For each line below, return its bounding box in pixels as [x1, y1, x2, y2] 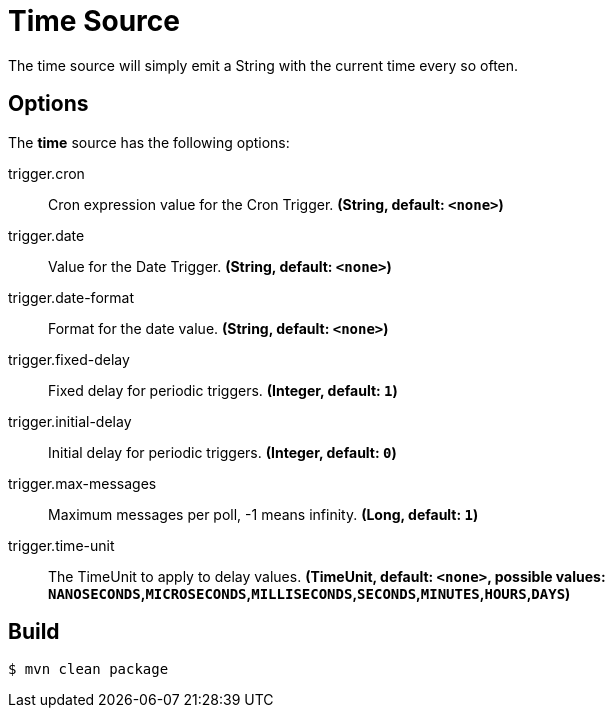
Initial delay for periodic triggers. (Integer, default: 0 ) [48, 443, 397, 461]
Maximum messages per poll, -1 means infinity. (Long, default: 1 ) [48, 505, 479, 523]
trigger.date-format [8, 288, 134, 306]
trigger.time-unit [8, 536, 115, 554]
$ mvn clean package [8, 661, 169, 678]
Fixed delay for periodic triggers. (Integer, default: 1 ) [48, 381, 398, 399]
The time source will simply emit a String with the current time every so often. [8, 56, 519, 74]
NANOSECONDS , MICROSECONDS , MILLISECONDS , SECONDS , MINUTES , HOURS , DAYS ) [48, 584, 571, 602]
